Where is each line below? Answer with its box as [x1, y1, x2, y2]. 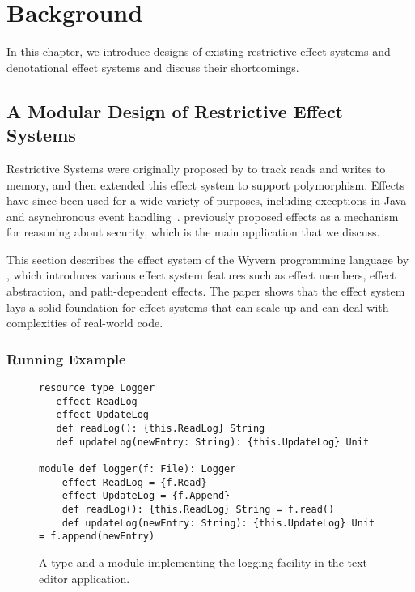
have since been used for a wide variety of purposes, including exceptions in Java [6, 192, 407, 209]
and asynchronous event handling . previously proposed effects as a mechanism [6, 207, 399, 224]
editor [39, 569, 68, 586]
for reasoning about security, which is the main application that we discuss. [6, 224, 380, 241]
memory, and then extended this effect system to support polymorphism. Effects [6, 176, 404, 193]
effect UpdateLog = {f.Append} [61, 490, 231, 502]
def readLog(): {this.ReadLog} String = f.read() [61, 503, 335, 515]
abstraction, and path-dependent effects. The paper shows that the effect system [6, 283, 405, 300]
